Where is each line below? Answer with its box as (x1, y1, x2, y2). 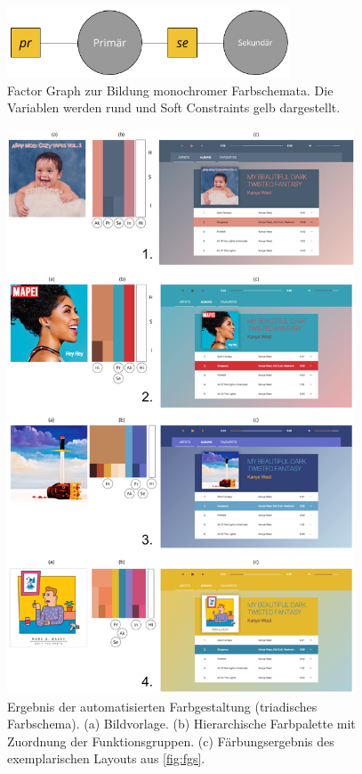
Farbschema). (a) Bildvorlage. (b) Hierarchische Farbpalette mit (7, 714, 356, 733)
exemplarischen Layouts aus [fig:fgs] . (7, 749, 205, 768)
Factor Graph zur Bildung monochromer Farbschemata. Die (7, 80, 334, 99)
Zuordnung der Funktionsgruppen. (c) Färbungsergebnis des (7, 731, 334, 750)
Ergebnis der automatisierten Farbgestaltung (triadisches (7, 696, 318, 715)
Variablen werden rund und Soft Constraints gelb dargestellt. (7, 98, 341, 117)
